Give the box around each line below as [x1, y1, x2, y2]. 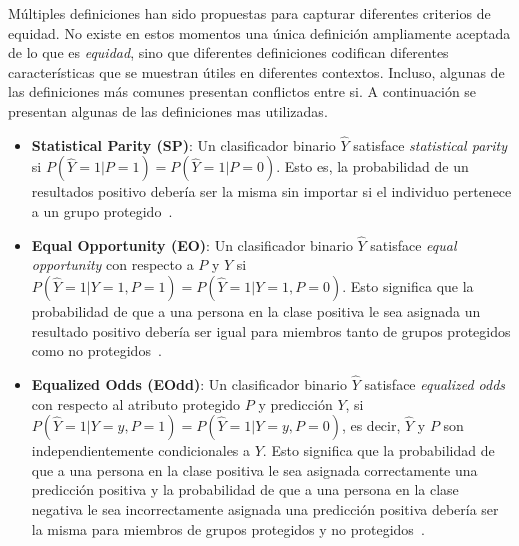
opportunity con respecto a [31, 254, 194, 275]
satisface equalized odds [364, 373, 506, 394]
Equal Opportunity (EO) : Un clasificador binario [31, 234, 353, 255]
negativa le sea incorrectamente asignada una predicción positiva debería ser [31, 498, 499, 519]
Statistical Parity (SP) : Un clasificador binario [31, 134, 336, 155]
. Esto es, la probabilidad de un [276, 156, 469, 177]
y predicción [258, 393, 333, 414]
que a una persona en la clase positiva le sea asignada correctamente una [31, 459, 478, 480]
